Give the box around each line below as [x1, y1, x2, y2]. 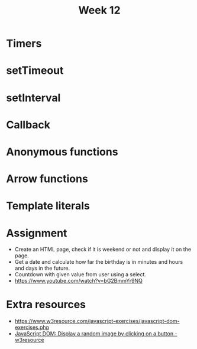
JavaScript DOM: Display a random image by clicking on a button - [14, 330, 177, 337]
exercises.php [14, 324, 49, 331]
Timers [6, 37, 42, 50]
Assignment [6, 226, 67, 240]
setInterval [6, 91, 61, 104]
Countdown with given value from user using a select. [14, 271, 147, 278]
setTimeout [6, 64, 64, 77]
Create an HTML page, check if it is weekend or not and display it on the [14, 246, 191, 253]
